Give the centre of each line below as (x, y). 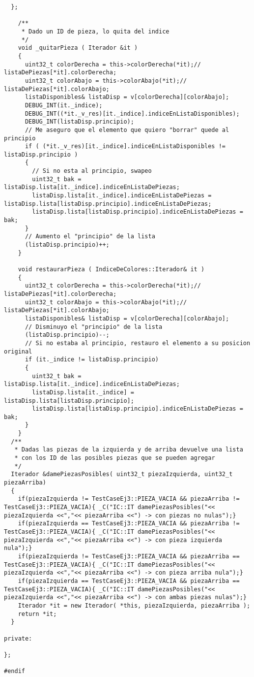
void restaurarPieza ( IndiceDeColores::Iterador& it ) (111, 269)
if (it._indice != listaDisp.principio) (92, 360)
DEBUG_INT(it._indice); (64, 105)
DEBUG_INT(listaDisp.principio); (79, 122)
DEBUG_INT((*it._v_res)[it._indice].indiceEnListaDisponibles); (132, 113)
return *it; (37, 614)
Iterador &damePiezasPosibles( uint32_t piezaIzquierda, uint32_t (122, 474)
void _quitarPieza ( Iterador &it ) (78, 48)
